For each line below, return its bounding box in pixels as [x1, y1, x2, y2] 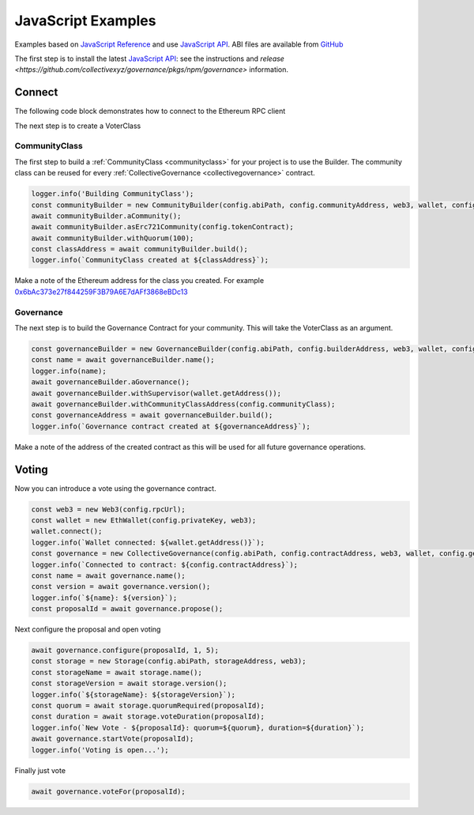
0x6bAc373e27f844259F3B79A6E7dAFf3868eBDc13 [14, 287, 189, 296]
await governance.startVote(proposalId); [31, 734, 194, 743]
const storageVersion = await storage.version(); [31, 679, 228, 688]
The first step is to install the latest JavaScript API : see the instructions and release [14, 54, 284, 63]
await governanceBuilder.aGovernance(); [31, 378, 190, 387]
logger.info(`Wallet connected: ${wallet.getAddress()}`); [31, 538, 265, 547]
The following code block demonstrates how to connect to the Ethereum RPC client [14, 107, 286, 116]
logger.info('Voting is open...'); [31, 745, 169, 754]
